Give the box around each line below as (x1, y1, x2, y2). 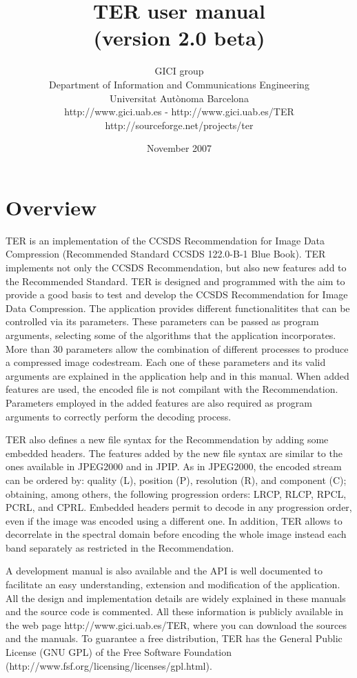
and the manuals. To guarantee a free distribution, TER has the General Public (6, 631, 343, 646)
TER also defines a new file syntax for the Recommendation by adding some (6, 432, 329, 447)
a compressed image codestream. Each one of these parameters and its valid (6, 355, 326, 369)
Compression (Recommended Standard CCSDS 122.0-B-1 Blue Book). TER (6, 246, 326, 261)
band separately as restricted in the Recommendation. (6, 540, 234, 554)
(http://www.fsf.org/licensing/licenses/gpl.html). (6, 658, 212, 672)
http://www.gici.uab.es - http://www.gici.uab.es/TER (64, 104, 294, 119)
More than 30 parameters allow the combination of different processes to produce (6, 341, 349, 356)
